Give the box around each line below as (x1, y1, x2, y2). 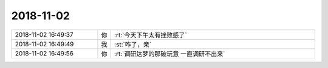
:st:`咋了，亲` (114, 40, 152, 48)
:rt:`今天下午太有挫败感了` (114, 31, 188, 39)
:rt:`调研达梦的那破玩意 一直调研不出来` (114, 49, 225, 58)
